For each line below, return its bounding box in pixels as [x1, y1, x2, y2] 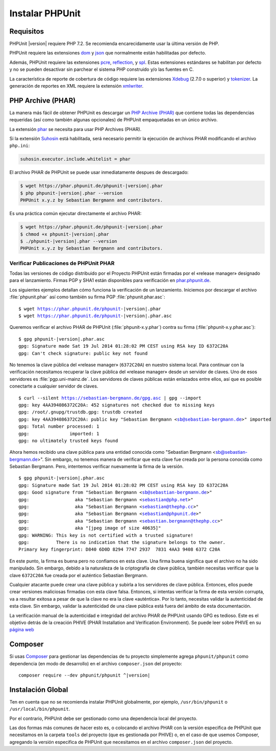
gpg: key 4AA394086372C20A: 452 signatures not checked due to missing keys [18, 402, 215, 408]
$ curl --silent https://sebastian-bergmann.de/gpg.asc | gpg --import [18, 395, 202, 401]
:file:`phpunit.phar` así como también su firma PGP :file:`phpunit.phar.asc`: [9, 294, 165, 300]
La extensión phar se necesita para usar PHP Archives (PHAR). [9, 126, 142, 132]
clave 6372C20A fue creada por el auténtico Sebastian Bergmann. [9, 572, 148, 578]
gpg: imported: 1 [18, 431, 99, 436]
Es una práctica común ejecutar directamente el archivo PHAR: [9, 211, 142, 217]
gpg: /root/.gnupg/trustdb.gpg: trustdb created [18, 409, 142, 415]
